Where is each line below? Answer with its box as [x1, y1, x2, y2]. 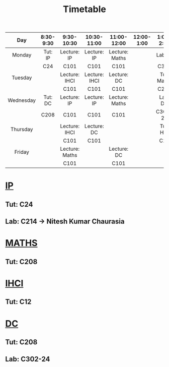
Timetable [62, 4, 107, 15]
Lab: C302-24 [5, 355, 50, 363]
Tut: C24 [5, 200, 33, 209]
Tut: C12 [5, 297, 32, 306]
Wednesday [8, 97, 36, 104]
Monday [12, 51, 32, 58]
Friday [14, 149, 29, 156]
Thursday [10, 126, 34, 133]
